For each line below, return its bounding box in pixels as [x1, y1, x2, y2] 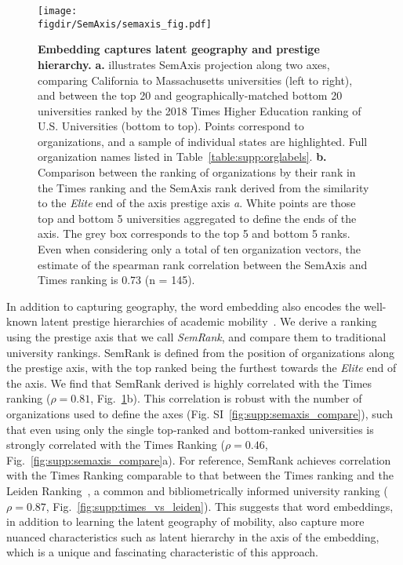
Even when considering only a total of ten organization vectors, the [38, 241, 361, 257]
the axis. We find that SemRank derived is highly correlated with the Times [6, 374, 372, 391]
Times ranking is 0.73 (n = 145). [38, 272, 195, 288]
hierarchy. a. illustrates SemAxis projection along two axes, [38, 56, 330, 72]
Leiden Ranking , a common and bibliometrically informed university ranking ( [6, 482, 388, 498]
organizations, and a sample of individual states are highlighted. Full [38, 133, 368, 149]
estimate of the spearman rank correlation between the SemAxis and [38, 256, 368, 272]
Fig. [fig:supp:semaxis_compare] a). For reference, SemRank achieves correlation [6, 451, 391, 468]
